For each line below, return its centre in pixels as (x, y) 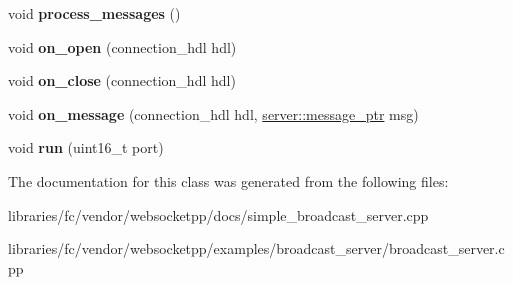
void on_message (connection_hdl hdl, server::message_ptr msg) (213, 113)
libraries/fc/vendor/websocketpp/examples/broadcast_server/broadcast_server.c (256, 248)
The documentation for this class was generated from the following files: (228, 180)
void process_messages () (94, 13)
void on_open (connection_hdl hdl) (122, 46)
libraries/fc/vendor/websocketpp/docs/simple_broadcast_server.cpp (218, 214)
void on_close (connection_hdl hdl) (122, 80)
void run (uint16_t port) (86, 147)
